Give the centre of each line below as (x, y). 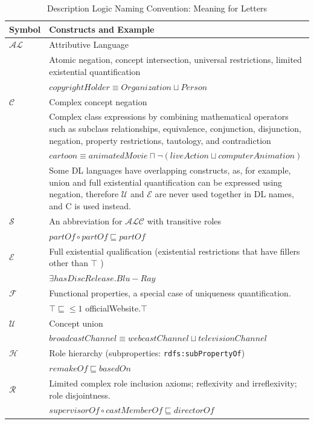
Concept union (76, 323)
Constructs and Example (102, 29)
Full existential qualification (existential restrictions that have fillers (175, 251)
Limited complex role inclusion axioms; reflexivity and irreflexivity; (173, 383)
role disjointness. (80, 395)
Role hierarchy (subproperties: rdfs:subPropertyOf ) (147, 353)
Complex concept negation (98, 101)
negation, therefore (84, 194)
